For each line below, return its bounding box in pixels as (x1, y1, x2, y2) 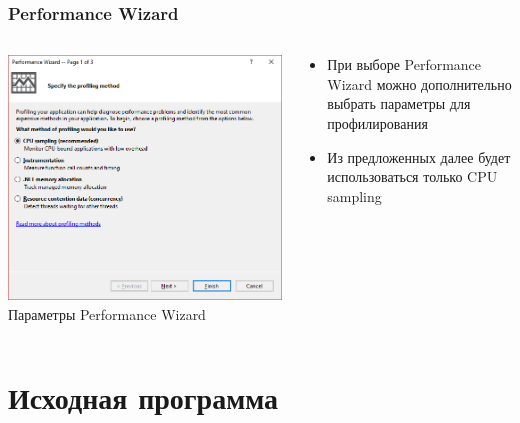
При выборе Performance (327, 54, 482, 75)
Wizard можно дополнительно (327, 73, 512, 94)
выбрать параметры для (327, 93, 471, 114)
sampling (327, 185, 382, 206)
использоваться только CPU (327, 166, 498, 187)
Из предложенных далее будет (327, 146, 511, 167)
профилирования (327, 113, 428, 133)
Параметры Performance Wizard (8, 303, 206, 324)
